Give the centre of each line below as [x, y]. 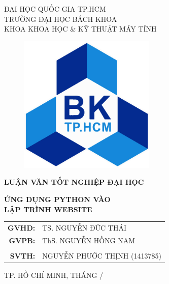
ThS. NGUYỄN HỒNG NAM [89, 240]
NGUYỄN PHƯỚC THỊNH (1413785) [102, 255]
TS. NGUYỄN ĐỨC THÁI [84, 227]
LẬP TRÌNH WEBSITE [48, 209]
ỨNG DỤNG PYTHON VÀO [57, 199]
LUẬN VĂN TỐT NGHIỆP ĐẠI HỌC [74, 182]
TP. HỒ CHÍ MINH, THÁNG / [54, 275]
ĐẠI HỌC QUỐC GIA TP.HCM [55, 9]
